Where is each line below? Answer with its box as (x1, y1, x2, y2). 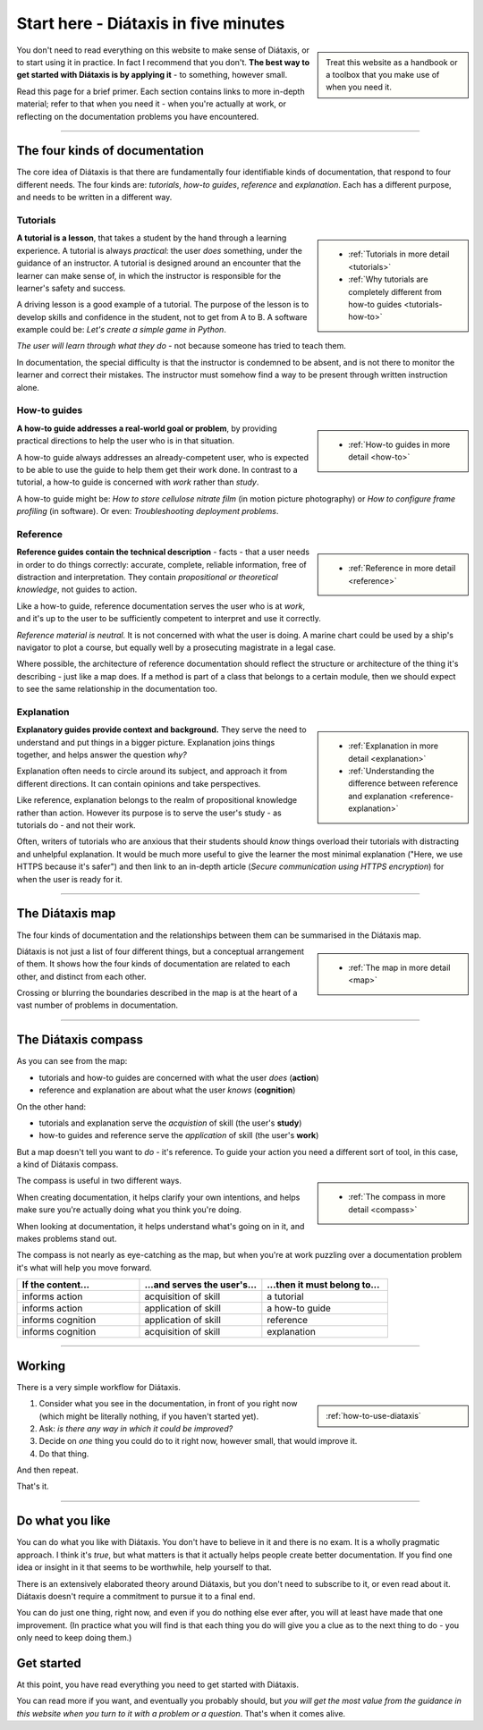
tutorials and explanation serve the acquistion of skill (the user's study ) (38, 1118, 302, 1128)
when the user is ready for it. (16, 873, 123, 884)
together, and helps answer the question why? (16, 749, 187, 760)
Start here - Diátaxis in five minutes (16, 13, 285, 33)
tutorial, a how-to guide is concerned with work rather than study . (16, 477, 259, 487)
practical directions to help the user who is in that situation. (16, 435, 235, 446)
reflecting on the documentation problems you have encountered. (16, 111, 259, 122)
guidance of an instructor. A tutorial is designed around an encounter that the (16, 257, 301, 268)
